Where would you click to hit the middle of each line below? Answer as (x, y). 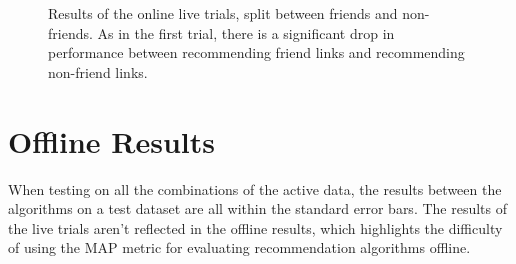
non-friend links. (98, 71)
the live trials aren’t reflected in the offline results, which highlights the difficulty (255, 227)
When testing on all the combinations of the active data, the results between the (255, 188)
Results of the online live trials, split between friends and (223, 13)
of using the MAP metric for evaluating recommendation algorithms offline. (239, 247)
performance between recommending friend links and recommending (256, 52)
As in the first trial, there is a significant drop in (246, 32)
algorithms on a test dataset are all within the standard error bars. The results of (258, 208)
